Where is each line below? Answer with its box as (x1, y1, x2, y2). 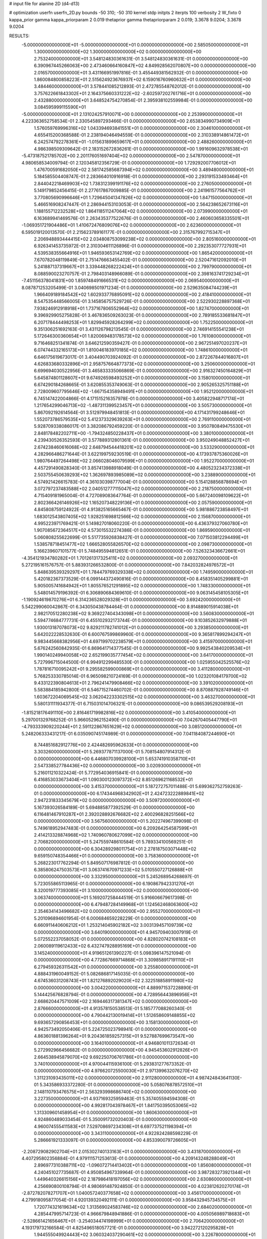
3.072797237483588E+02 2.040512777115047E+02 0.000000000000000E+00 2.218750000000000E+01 (34, 486, 252, 492)
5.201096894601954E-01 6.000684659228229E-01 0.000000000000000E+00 (34, 915, 197, 921)
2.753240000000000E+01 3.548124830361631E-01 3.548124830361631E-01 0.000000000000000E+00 (34, 56, 248, 61)
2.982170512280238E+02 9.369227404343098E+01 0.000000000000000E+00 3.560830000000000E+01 (34, 610, 254, 617)
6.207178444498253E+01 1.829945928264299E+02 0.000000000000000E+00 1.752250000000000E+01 (34, 319, 253, 325)
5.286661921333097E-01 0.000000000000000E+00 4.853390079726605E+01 (34, 1137, 196, 1143)
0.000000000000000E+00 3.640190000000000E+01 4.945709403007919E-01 (34, 929, 198, 935)
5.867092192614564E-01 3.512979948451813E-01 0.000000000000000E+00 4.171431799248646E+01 (34, 409, 245, 415)
